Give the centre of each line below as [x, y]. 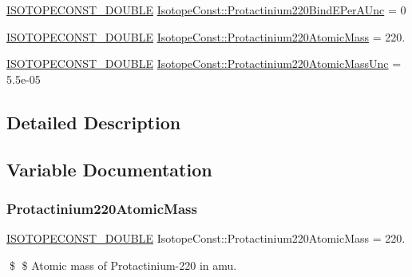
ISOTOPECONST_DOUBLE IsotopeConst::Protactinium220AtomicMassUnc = [204, 63]
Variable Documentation [109, 169]
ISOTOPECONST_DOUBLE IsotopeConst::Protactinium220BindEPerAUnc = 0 [206, 10]
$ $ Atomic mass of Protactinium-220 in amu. [123, 265]
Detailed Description [94, 122]
